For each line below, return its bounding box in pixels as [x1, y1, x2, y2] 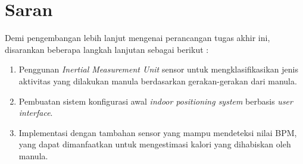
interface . [18, 106, 53, 119]
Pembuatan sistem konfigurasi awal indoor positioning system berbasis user [18, 94, 293, 107]
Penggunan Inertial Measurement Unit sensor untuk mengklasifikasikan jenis [18, 63, 299, 75]
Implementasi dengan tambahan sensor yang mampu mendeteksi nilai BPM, [18, 126, 297, 138]
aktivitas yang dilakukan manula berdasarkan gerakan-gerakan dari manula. [18, 74, 297, 87]
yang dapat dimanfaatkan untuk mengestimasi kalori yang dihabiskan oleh [18, 138, 291, 150]
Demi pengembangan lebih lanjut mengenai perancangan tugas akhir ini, [5, 31, 270, 44]
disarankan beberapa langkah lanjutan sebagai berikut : [5, 43, 209, 55]
